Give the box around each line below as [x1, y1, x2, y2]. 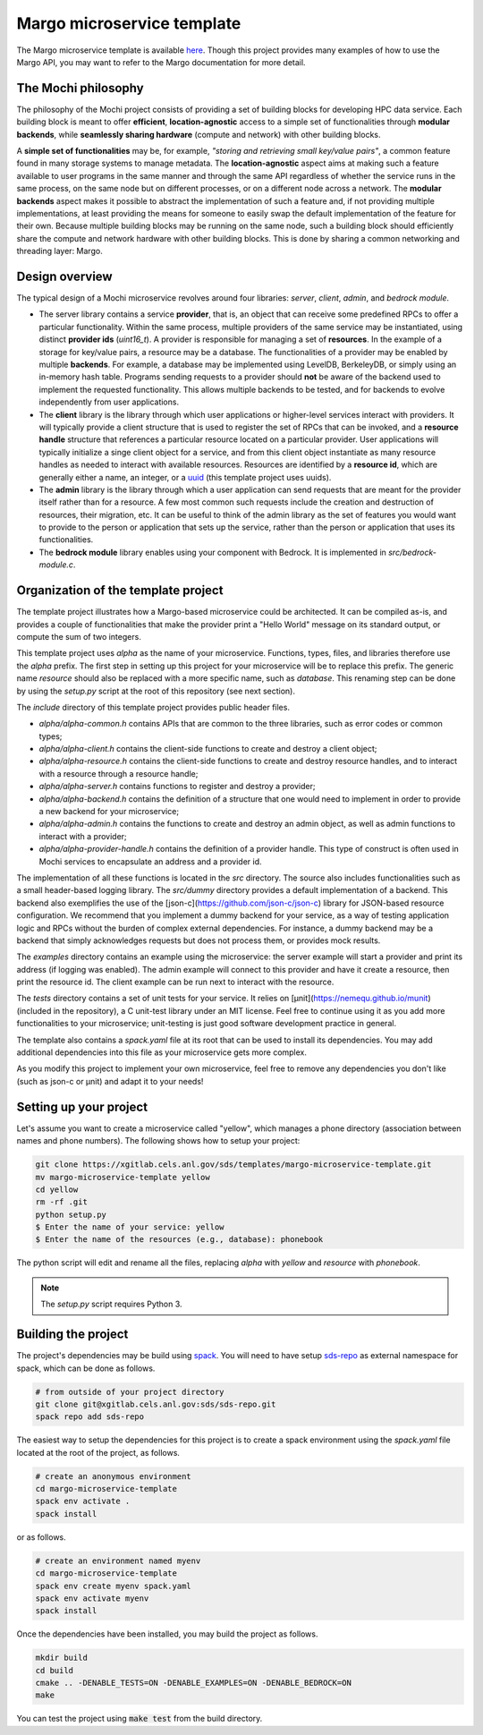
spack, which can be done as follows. [16, 1363, 156, 1374]
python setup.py [35, 1209, 107, 1220]
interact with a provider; [38, 830, 127, 841]
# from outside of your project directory [35, 1387, 225, 1397]
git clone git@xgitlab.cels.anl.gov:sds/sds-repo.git [35, 1399, 276, 1409]
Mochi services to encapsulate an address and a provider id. [38, 855, 263, 867]
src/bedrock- [387, 547, 437, 557]
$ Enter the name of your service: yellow [35, 1222, 225, 1232]
